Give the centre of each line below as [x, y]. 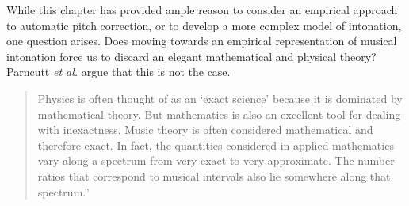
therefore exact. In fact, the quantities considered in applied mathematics [216, 145]
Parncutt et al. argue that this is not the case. [118, 72]
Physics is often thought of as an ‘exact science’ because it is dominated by [220, 98]
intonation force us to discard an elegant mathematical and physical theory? [191, 56]
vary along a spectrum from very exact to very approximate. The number [216, 160]
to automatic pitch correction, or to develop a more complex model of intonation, [204, 25]
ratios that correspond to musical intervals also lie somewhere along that [214, 175]
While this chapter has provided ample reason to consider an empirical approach [202, 10]
